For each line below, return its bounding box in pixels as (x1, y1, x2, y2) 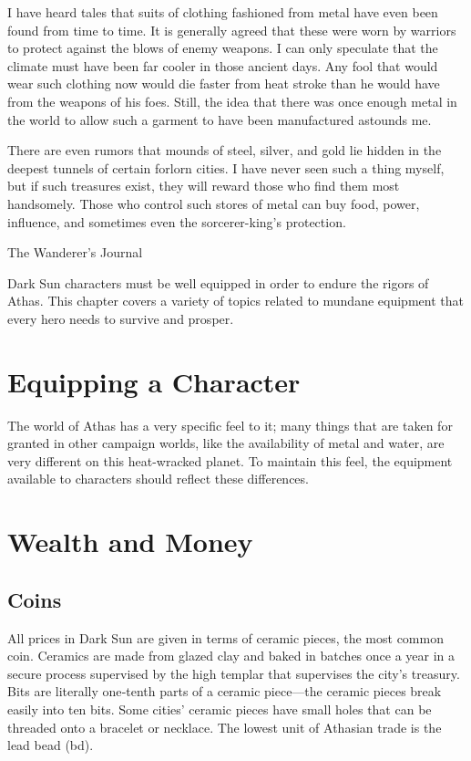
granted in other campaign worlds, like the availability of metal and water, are (7, 433, 445, 453)
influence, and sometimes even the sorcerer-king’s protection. (7, 212, 346, 231)
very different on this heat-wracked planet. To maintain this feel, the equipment (7, 451, 453, 470)
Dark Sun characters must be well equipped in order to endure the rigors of (7, 273, 429, 292)
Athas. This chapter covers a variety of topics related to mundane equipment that (7, 291, 464, 310)
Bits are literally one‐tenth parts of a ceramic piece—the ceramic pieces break (7, 682, 442, 701)
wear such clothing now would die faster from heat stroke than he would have (7, 74, 440, 93)
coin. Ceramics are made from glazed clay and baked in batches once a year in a (7, 646, 456, 665)
